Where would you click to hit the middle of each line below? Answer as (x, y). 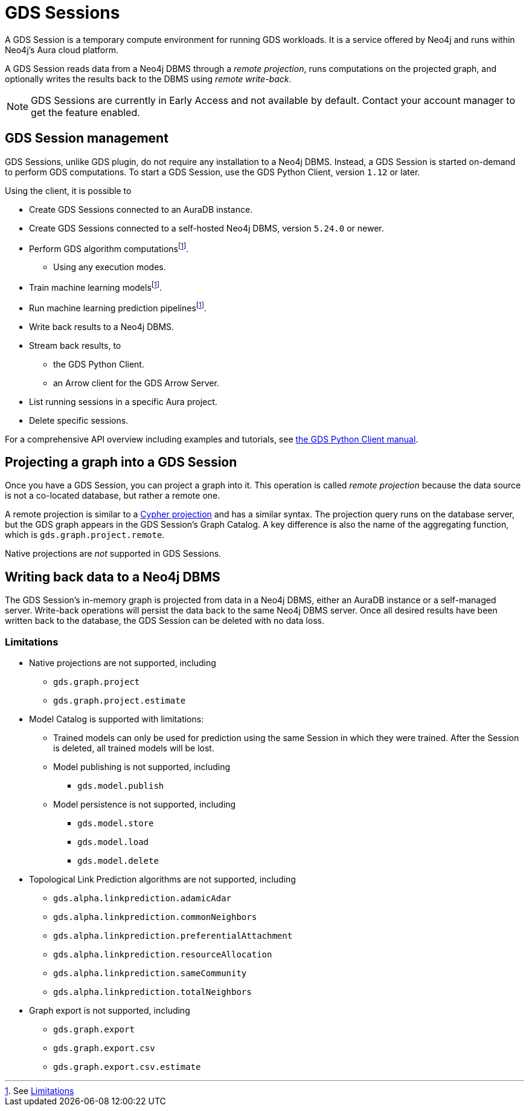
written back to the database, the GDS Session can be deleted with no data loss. (165, 621)
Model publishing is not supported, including (142, 767)
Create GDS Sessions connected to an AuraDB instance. (141, 209)
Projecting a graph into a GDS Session (121, 462)
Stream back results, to (75, 345)
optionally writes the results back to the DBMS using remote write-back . (148, 79)
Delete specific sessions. (79, 420)
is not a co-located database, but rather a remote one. (113, 496)
